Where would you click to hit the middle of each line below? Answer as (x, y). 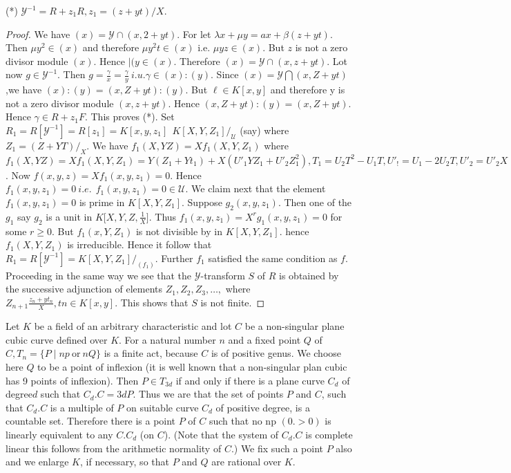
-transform (223, 275)
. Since (225, 74)
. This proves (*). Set (129, 117)
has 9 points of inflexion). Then (72, 380)
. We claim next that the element (256, 188)
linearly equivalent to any (59, 434)
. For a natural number (167, 339)
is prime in (102, 202)
